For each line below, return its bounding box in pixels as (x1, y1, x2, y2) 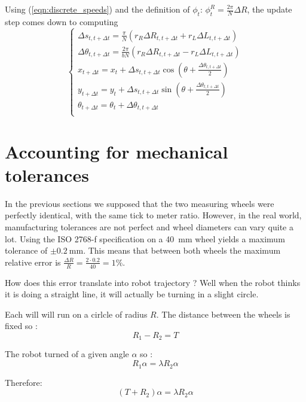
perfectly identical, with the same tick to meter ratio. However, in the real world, (5, 209, 302, 221)
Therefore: (5, 376, 42, 388)
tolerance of (5, 244, 48, 257)
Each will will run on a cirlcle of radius (5, 307, 148, 320)
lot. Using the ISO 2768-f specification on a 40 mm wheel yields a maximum (5, 232, 285, 245)
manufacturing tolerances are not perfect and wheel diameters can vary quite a (5, 221, 293, 233)
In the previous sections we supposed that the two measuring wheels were (5, 197, 274, 209)
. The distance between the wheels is (156, 307, 290, 320)
